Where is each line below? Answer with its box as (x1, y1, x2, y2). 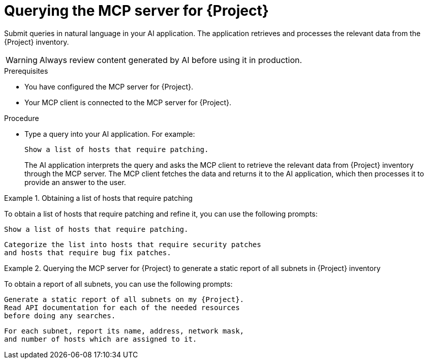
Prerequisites (4, 66, 48, 75)
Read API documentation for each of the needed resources (4, 303, 240, 312)
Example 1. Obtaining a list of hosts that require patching (4, 193, 193, 202)
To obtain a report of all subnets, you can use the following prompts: (4, 279, 233, 288)
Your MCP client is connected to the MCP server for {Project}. (24, 98, 232, 107)
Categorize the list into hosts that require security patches (4, 240, 261, 249)
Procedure (4, 113, 39, 123)
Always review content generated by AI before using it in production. (39, 54, 302, 65)
